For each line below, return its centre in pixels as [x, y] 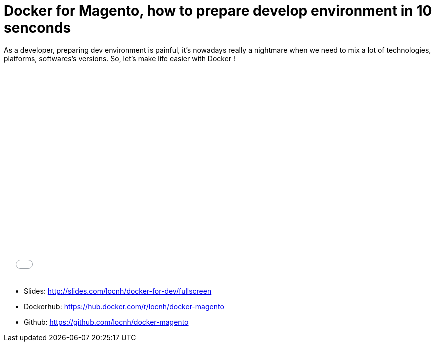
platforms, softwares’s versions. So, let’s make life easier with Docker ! [120, 58]
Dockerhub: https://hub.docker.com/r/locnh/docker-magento [124, 306]
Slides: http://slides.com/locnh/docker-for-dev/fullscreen [118, 291]
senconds [38, 28]
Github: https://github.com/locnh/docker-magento [106, 322]
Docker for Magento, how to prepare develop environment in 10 [218, 11]
